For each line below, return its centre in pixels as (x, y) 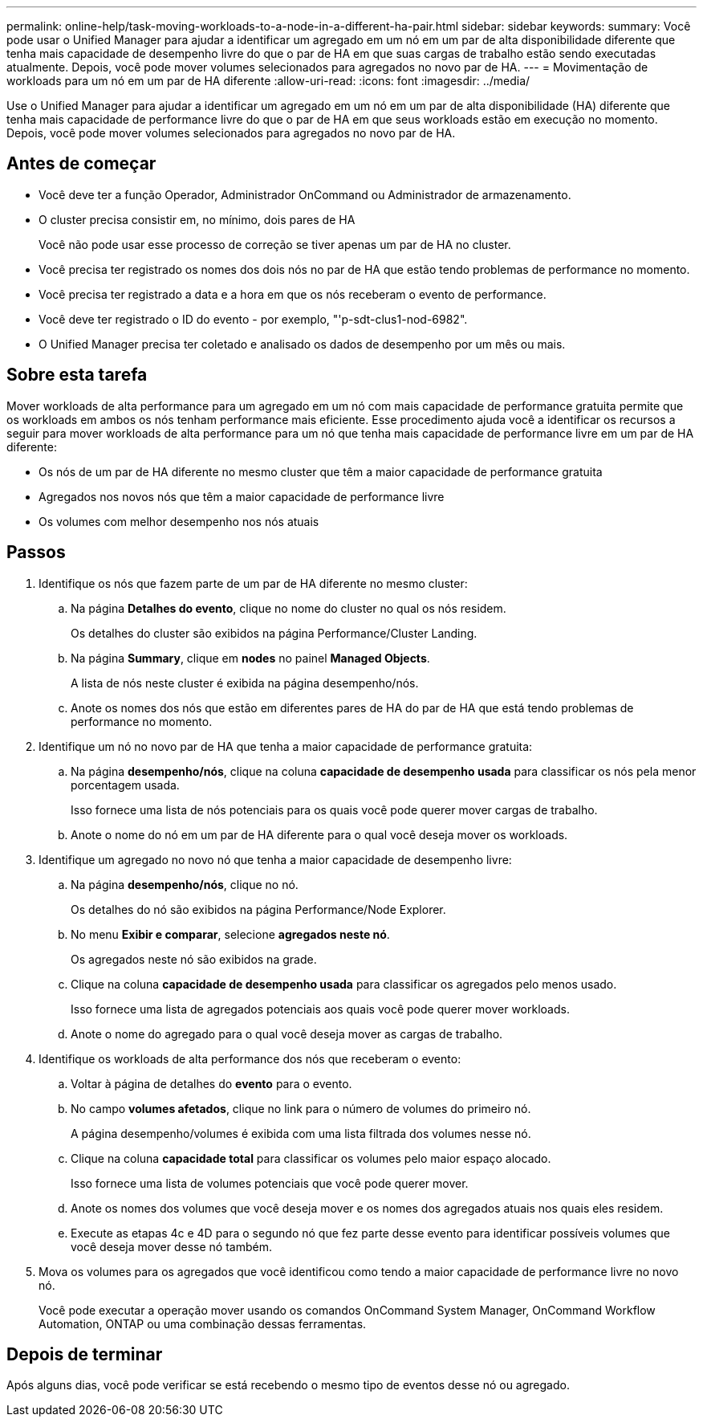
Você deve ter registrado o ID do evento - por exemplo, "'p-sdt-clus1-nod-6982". (253, 319)
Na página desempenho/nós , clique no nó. (185, 884)
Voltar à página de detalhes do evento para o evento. (211, 1083)
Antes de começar (81, 164)
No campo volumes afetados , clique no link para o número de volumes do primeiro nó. (301, 1108)
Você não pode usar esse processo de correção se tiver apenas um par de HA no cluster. (275, 244)
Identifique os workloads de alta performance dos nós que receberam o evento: (250, 1058)
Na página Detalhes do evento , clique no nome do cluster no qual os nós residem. (289, 608)
